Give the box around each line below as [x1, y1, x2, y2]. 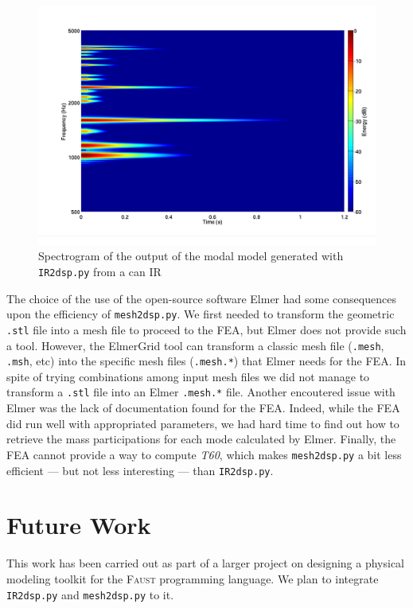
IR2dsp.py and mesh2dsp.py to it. [6, 586, 174, 602]
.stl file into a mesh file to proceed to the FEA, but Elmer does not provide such [6, 321, 407, 337]
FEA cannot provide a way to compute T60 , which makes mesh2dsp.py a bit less [6, 446, 402, 462]
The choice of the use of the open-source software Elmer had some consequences [6, 290, 396, 306]
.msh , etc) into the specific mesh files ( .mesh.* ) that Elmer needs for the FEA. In [6, 353, 407, 369]
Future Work [6, 509, 151, 541]
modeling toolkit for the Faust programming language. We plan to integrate [6, 570, 379, 587]
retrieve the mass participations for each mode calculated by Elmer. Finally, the [6, 431, 396, 447]
